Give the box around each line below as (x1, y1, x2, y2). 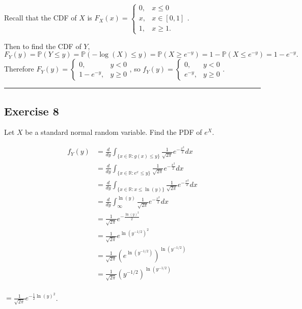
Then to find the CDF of (4, 40, 81, 51)
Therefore (4, 63, 34, 74)
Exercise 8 (4, 103, 59, 118)
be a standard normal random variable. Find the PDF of (25, 127, 202, 137)
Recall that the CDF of (4, 12, 77, 23)
